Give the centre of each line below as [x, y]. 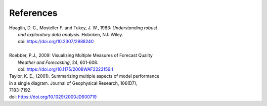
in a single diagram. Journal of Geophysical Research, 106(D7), [73, 83]
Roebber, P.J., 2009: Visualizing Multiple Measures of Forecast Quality [81, 55]
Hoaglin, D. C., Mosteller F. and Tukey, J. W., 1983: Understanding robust [83, 28]
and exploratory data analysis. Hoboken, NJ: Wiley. [70, 34]
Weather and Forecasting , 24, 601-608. [58, 62]
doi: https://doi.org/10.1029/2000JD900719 [53, 97]
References [33, 13]
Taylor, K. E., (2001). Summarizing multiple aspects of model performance [84, 76]
